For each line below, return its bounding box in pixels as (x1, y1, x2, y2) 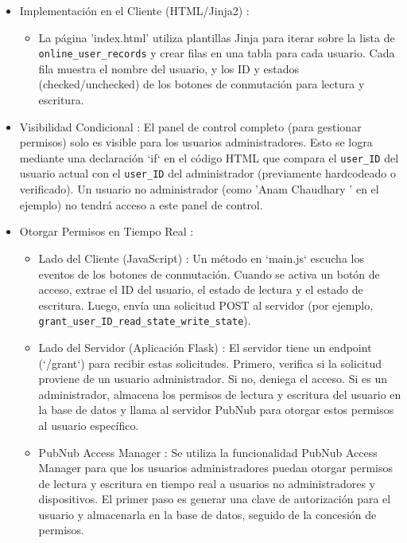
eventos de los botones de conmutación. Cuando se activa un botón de (38, 265, 380, 282)
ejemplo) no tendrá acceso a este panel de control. (19, 196, 263, 213)
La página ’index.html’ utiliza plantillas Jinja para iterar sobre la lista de (38, 29, 395, 45)
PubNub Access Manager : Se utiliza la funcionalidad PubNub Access (38, 443, 378, 460)
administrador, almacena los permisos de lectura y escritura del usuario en (38, 385, 401, 402)
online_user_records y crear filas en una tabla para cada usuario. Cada (38, 45, 395, 61)
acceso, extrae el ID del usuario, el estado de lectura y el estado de (38, 281, 363, 298)
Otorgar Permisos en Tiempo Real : (19, 223, 194, 240)
